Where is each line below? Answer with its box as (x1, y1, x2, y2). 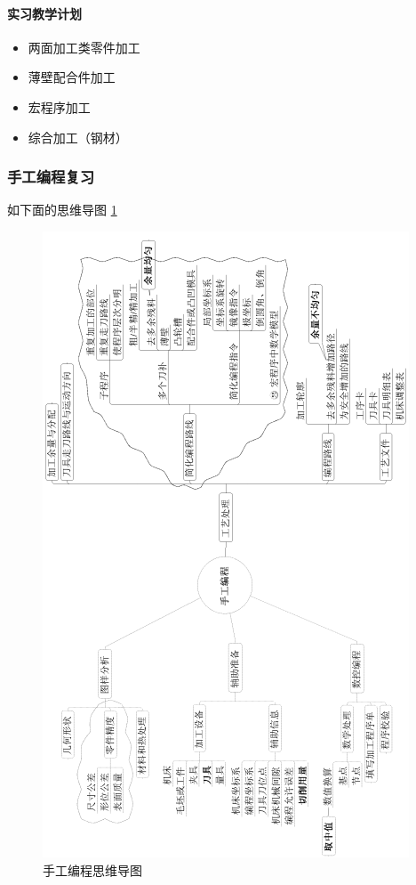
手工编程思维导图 (43, 860, 142, 879)
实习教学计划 (7, 4, 82, 22)
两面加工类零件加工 (28, 37, 140, 56)
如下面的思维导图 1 (7, 200, 117, 219)
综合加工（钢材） (28, 127, 128, 146)
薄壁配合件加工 (28, 68, 116, 86)
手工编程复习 (7, 166, 95, 188)
